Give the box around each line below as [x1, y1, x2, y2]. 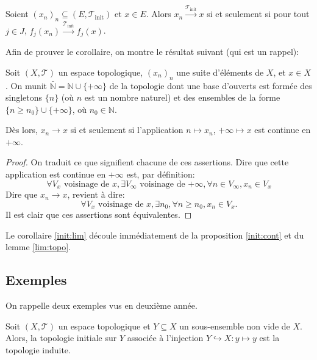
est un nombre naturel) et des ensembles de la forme [84, 91, 280, 104]
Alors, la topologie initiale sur [5, 331, 117, 344]
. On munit [5, 79, 48, 92]
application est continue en [5, 168, 106, 181]
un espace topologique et [58, 319, 151, 332]
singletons [5, 91, 43, 104]
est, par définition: [126, 168, 195, 181]
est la [259, 331, 280, 344]
